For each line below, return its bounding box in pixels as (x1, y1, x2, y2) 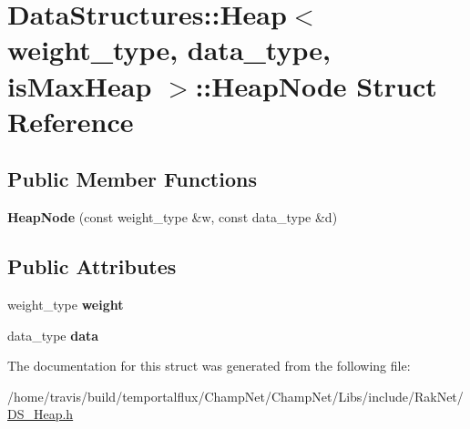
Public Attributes (7, 252, 177, 281)
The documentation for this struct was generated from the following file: (7, 356, 411, 375)
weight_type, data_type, (7, 31, 331, 68)
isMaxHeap (7, 66, 152, 104)
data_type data (7, 325, 99, 344)
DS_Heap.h (7, 404, 74, 424)
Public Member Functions (7, 165, 257, 193)
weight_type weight (7, 294, 124, 313)
